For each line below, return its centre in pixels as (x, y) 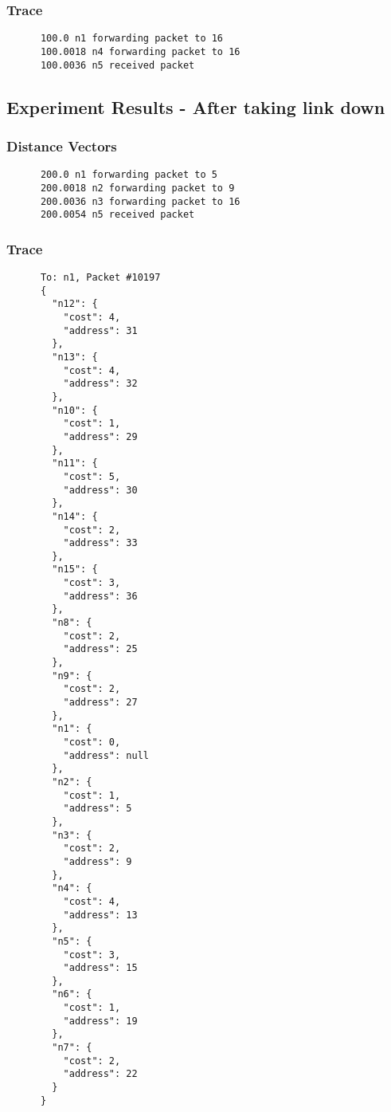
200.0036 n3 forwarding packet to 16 (140, 201)
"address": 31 (100, 330)
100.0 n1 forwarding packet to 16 (132, 39)
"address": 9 (98, 861)
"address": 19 (100, 1021)
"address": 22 (100, 1074)
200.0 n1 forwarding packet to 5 (129, 175)
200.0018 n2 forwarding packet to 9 (137, 188)
